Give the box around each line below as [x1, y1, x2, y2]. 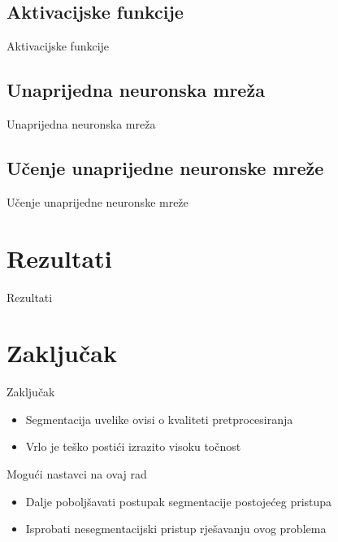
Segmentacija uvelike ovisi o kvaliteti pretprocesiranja [25, 410, 293, 427]
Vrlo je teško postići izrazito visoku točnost [25, 438, 241, 455]
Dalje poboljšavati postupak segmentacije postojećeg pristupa [25, 492, 332, 509]
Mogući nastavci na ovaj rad [6, 466, 147, 483]
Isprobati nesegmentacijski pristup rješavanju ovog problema [25, 520, 327, 537]
